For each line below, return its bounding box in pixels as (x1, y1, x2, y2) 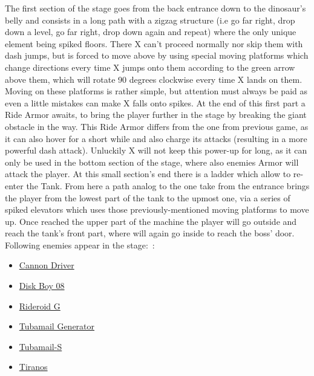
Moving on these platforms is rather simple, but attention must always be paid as (5, 85, 307, 97)
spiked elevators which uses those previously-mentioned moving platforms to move (5, 203, 309, 216)
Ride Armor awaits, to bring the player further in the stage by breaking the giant (5, 108, 307, 121)
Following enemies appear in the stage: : (5, 238, 155, 251)
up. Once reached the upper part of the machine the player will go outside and (5, 215, 297, 227)
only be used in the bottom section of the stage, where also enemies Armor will (5, 155, 299, 168)
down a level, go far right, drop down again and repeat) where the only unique (5, 25, 296, 38)
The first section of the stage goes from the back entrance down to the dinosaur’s (5, 2, 306, 14)
